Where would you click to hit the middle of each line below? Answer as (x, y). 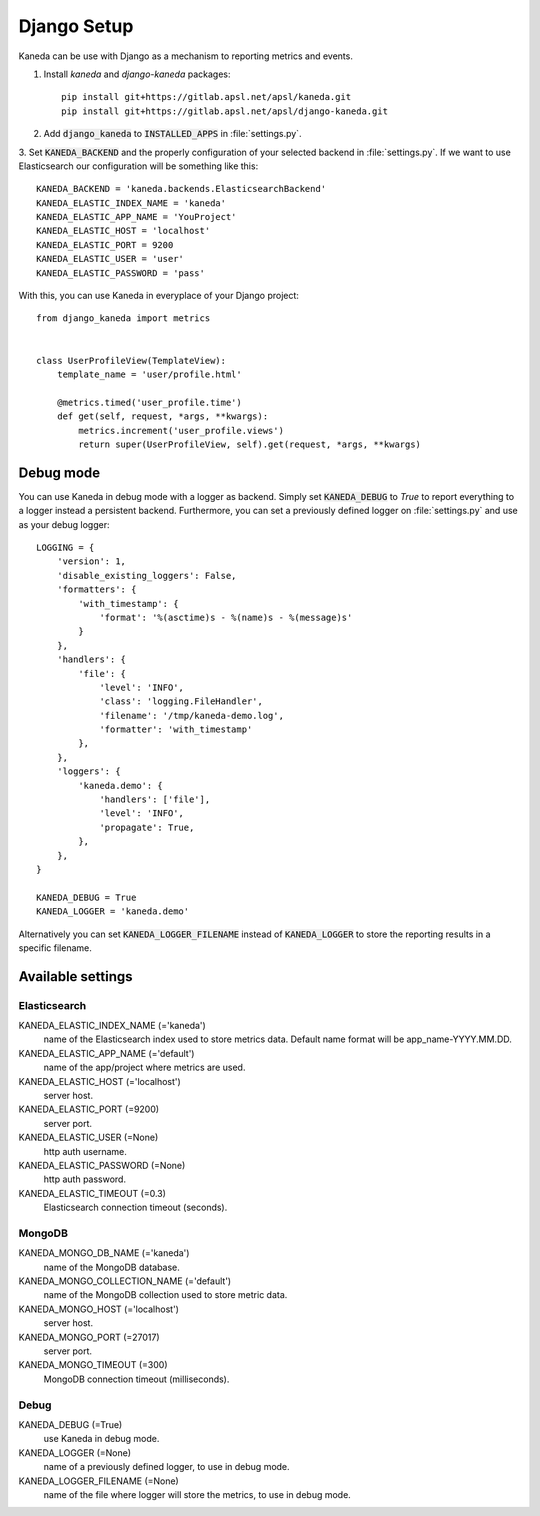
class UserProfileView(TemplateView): (131, 360)
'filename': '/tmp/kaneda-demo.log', (192, 715)
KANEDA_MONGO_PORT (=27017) (89, 1337)
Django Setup (76, 26)
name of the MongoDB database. (111, 1267)
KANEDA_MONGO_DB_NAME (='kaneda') (104, 1253)
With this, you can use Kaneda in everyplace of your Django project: (159, 296)
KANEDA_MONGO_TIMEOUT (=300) (93, 1365)
